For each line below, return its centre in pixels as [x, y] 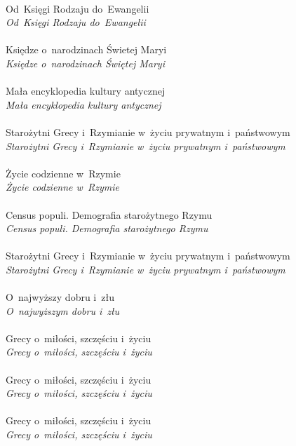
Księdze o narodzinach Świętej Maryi [85, 63]
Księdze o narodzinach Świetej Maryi [86, 49]
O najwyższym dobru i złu [63, 310]
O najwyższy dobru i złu [60, 297]
